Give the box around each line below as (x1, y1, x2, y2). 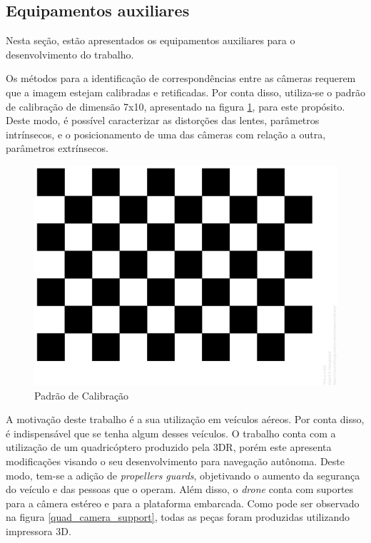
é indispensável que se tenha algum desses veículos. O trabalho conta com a (6, 425, 336, 440)
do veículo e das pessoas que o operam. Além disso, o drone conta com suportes (6, 482, 354, 497)
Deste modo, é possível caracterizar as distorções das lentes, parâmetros (6, 113, 320, 128)
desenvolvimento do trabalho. (6, 46, 134, 61)
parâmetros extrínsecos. (6, 141, 108, 156)
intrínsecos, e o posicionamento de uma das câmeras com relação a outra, (6, 126, 326, 141)
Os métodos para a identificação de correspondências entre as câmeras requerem (6, 71, 356, 86)
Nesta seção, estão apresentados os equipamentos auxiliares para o (6, 33, 295, 48)
